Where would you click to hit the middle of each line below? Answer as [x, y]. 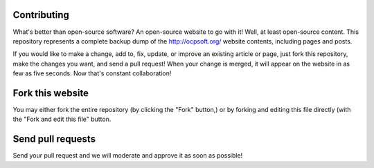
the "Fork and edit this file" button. [62, 119]
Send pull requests [54, 139]
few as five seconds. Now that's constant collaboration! [92, 73]
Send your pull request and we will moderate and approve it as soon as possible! [128, 156]
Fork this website [51, 93]
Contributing [41, 15]
